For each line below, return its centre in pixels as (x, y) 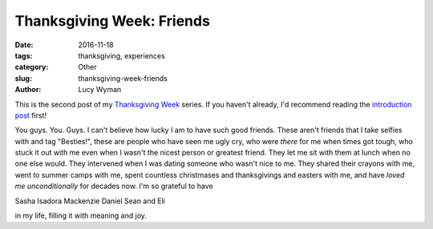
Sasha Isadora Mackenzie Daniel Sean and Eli (90, 201)
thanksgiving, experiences (122, 55)
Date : (24, 45)
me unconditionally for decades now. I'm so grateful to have (114, 186)
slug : (23, 78)
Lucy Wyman (100, 90)
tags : (24, 55)
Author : (28, 90)
